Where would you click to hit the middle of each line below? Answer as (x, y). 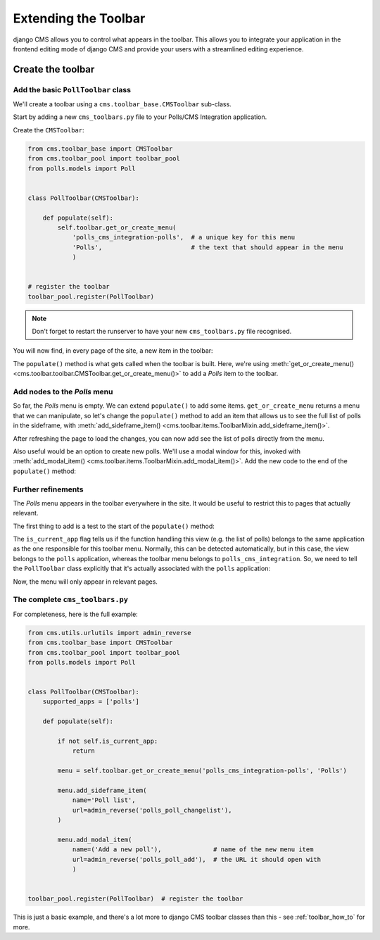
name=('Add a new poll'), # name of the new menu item (193, 850)
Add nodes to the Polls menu (63, 392)
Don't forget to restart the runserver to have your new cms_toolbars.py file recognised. (162, 332)
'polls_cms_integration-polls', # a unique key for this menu (184, 237)
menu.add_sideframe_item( (102, 790)
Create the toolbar (54, 69)
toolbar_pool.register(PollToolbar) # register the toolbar (135, 899)
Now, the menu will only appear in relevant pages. (85, 582)
